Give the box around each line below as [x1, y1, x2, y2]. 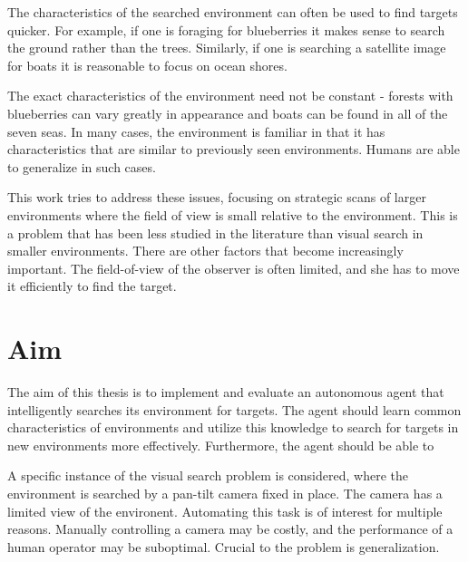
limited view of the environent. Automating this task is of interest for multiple [7, 501, 443, 520]
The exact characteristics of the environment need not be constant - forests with [7, 86, 453, 105]
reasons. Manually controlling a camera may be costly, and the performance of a [7, 519, 453, 538]
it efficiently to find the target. [7, 276, 177, 296]
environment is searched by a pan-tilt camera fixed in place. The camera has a [7, 484, 443, 502]
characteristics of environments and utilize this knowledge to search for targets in [7, 418, 459, 437]
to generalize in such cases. [7, 157, 156, 176]
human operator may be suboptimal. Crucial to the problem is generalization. [7, 537, 440, 556]
